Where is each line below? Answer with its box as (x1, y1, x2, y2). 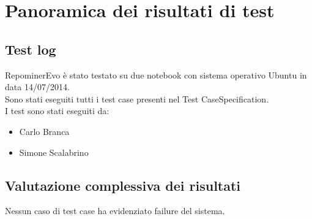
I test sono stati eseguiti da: (5, 104, 110, 117)
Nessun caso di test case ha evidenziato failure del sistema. (5, 204, 225, 217)
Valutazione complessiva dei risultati (5, 175, 241, 194)
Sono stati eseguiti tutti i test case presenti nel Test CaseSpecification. (5, 92, 269, 105)
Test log (5, 39, 56, 58)
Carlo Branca (19, 125, 70, 137)
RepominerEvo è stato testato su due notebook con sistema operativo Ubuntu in (5, 68, 307, 81)
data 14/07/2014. (5, 80, 70, 93)
